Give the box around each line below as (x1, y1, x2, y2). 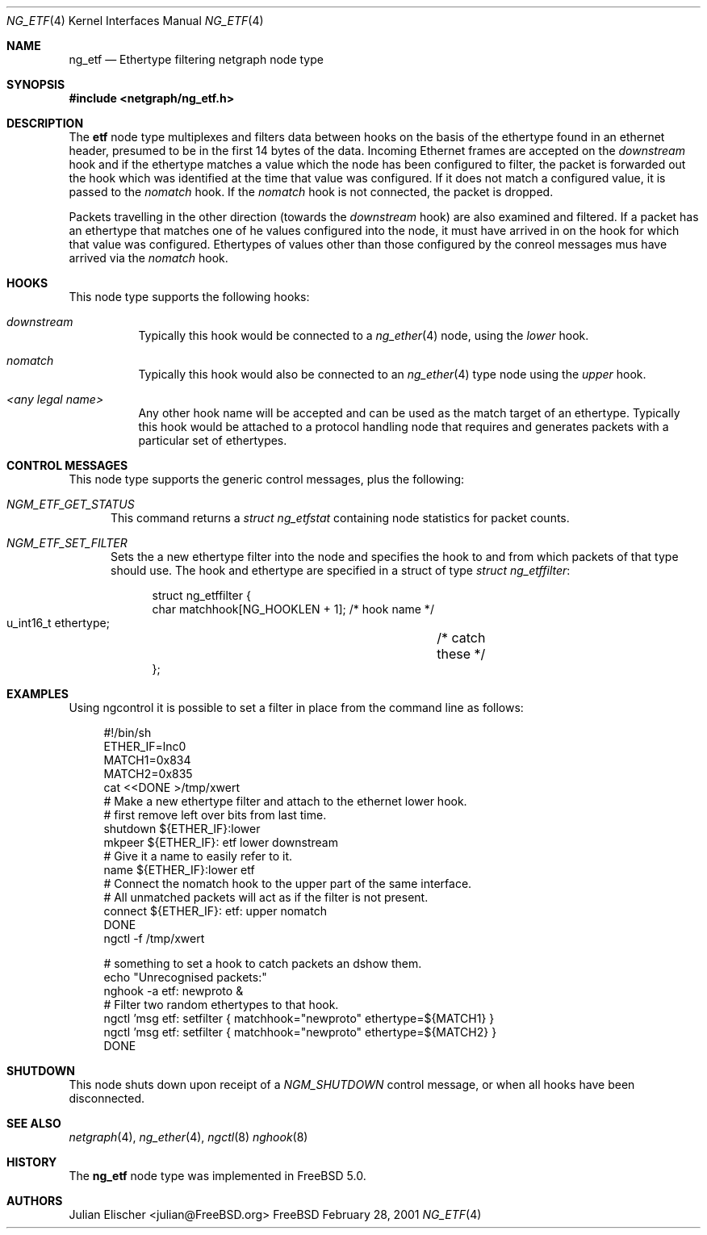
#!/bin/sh (103, 726, 152, 739)
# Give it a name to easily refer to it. (103, 849, 293, 863)
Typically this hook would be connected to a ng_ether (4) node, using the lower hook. (138, 329, 589, 342)
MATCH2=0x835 (103, 767, 193, 781)
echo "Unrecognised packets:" (103, 970, 267, 984)
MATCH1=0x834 (103, 753, 191, 767)
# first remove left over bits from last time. (103, 808, 327, 822)
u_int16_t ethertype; (6, 616, 110, 630)
